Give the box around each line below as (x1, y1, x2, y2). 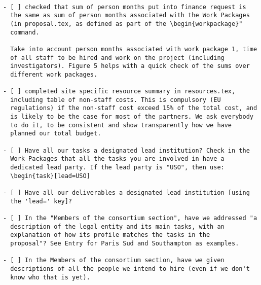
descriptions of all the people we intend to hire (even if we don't (10, 265, 250, 272)
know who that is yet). (10, 273, 90, 281)
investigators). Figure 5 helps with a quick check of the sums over (10, 62, 250, 70)
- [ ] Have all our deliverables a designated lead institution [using (3, 189, 250, 197)
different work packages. (10, 70, 98, 78)
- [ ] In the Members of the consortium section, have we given (3, 257, 225, 264)
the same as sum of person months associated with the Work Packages (10, 12, 250, 19)
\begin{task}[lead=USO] (10, 172, 90, 180)
